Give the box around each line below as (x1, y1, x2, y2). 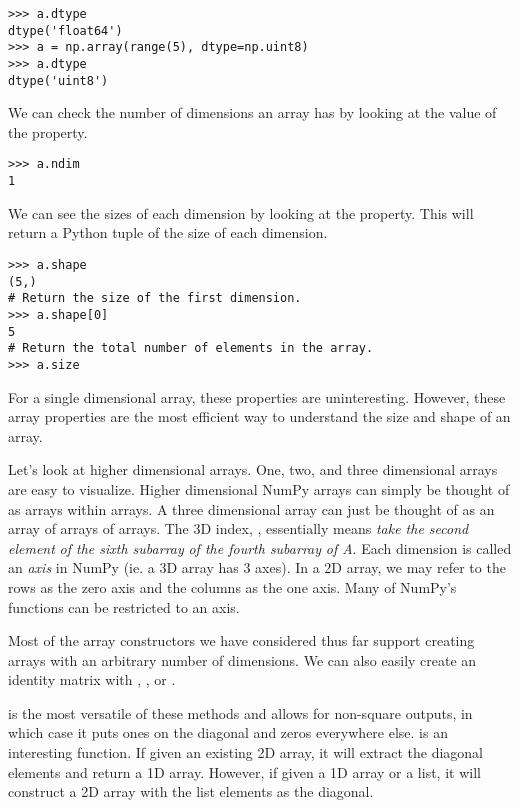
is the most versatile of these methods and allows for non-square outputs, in (8, 702, 473, 723)
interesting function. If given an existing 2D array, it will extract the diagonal (8, 742, 483, 763)
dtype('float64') (8, 23, 123, 38)
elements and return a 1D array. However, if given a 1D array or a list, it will (8, 761, 481, 782)
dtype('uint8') (8, 73, 109, 88)
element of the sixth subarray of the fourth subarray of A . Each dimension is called (8, 537, 512, 558)
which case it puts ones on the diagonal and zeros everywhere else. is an (8, 722, 448, 743)
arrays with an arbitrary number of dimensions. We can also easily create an (8, 649, 477, 670)
